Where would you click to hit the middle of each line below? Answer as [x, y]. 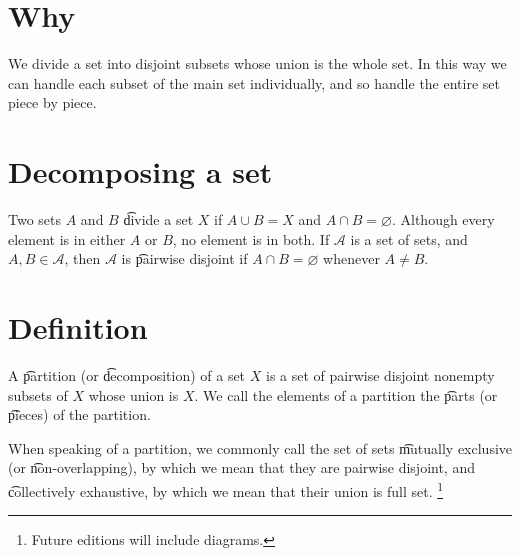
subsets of [38, 394]
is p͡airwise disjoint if [184, 258]
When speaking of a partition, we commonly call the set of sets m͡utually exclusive [260, 447]
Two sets [35, 219]
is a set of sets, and [409, 238]
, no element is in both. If [251, 238]
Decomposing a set [140, 171]
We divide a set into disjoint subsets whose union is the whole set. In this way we [257, 63]
